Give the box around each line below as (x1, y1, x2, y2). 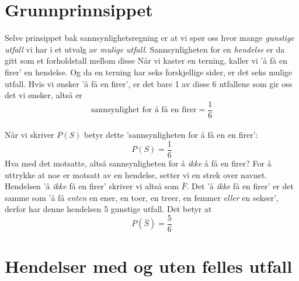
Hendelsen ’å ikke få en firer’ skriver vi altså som (5, 180, 179, 192)
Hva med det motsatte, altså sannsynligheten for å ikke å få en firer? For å (5, 157, 272, 169)
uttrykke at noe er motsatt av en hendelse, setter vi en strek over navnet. (5, 168, 267, 181)
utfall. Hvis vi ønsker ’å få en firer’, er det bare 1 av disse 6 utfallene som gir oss (5, 77, 293, 89)
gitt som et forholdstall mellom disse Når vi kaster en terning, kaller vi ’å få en (5, 54, 287, 67)
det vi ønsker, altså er (5, 89, 82, 101)
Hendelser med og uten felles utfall (5, 254, 293, 278)
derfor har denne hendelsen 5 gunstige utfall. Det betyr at (5, 203, 212, 215)
